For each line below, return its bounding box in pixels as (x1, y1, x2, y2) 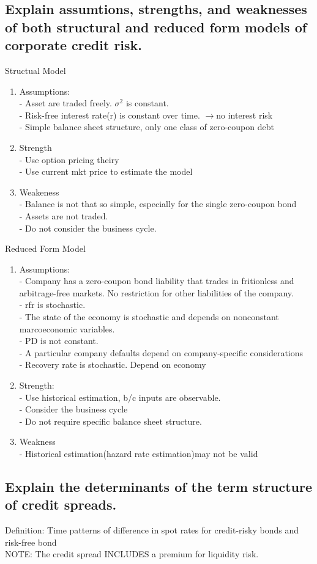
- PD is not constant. (19, 334, 99, 347)
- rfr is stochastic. (19, 298, 86, 311)
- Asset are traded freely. (19, 97, 112, 109)
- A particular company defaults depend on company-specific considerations (19, 346, 304, 359)
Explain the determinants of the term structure (5, 477, 312, 496)
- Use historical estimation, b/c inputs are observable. (19, 390, 221, 403)
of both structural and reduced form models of (5, 17, 307, 36)
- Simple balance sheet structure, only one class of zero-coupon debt (19, 120, 274, 133)
